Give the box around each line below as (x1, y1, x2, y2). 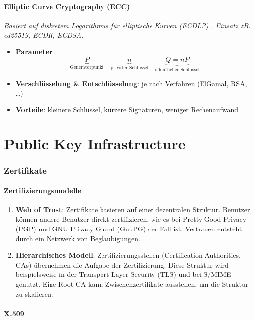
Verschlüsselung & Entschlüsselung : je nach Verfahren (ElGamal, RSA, (15, 78, 247, 89)
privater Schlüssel (110, 65, 149, 71)
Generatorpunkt (70, 65, 104, 70)
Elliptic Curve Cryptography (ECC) (4, 1, 130, 11)
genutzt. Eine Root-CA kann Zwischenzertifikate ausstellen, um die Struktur (15, 278, 249, 289)
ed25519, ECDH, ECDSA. (4, 30, 84, 40)
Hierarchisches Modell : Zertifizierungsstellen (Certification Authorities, (15, 250, 241, 260)
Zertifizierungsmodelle (4, 185, 82, 195)
